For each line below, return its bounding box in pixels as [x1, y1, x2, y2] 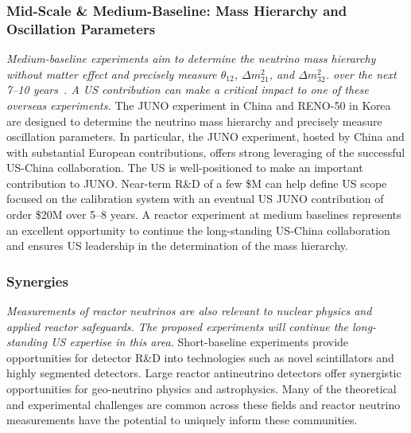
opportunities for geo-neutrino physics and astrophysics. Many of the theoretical [6, 380, 397, 397]
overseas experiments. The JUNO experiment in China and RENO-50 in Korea [6, 96, 391, 113]
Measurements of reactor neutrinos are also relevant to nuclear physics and [6, 302, 372, 319]
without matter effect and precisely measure [6, 65, 217, 82]
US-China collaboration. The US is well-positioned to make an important [6, 159, 363, 176]
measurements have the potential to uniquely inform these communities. [6, 412, 358, 428]
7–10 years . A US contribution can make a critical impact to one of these [6, 81, 369, 98]
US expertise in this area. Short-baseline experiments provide [51, 334, 349, 350]
